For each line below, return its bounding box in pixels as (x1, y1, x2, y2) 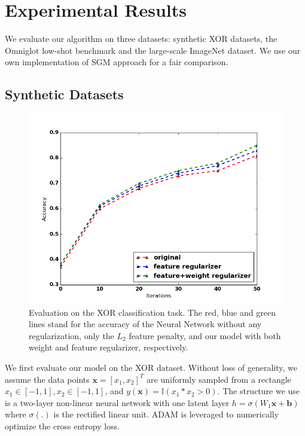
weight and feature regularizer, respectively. (29, 341, 188, 353)
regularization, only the (29, 329, 114, 342)
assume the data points (5, 373, 90, 385)
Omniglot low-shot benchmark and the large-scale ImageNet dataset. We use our (5, 44, 301, 56)
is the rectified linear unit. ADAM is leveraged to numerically (53, 408, 279, 420)
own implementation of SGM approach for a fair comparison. (5, 56, 228, 68)
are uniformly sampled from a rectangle (147, 373, 291, 385)
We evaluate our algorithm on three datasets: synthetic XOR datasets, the (5, 32, 277, 45)
